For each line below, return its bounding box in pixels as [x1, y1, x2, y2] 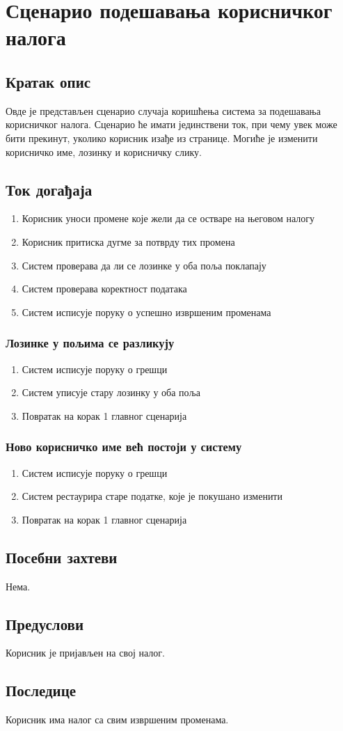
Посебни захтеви [6, 546, 118, 567]
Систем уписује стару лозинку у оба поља [22, 385, 200, 400]
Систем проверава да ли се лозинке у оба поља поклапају [22, 258, 266, 272]
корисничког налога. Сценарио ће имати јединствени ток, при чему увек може [6, 117, 337, 132]
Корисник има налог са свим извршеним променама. [6, 712, 229, 727]
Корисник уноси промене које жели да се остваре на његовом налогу [22, 211, 315, 226]
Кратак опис [6, 70, 91, 92]
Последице [6, 679, 77, 701]
